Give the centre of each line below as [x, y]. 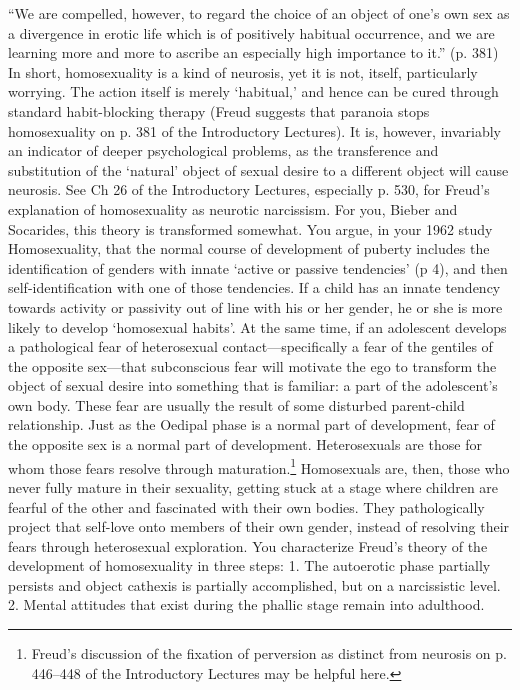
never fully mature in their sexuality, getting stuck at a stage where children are [253, 486]
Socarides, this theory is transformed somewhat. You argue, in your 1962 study [250, 228]
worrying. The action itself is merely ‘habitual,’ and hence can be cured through [253, 91]
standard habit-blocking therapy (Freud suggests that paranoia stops [219, 110]
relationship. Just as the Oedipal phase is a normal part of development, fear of [251, 424]
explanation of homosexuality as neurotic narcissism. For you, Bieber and [233, 208]
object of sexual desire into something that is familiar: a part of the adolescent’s [253, 385]
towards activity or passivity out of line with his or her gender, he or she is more [255, 306]
